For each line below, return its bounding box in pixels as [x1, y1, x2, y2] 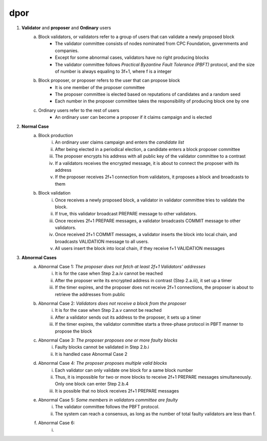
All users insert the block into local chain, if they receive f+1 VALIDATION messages [55, 245, 225, 251]
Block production [38, 133, 74, 139]
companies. [55, 48, 79, 53]
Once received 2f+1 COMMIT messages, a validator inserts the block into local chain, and [55, 232, 237, 238]
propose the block [55, 328, 92, 334]
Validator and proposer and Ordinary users [21, 25, 111, 31]
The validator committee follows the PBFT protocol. [55, 404, 160, 410]
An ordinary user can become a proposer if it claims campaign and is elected [55, 114, 212, 120]
